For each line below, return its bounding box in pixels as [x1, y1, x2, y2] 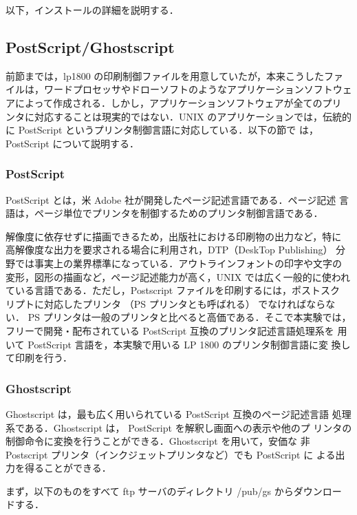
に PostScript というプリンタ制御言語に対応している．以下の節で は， [6, 123, 318, 137]
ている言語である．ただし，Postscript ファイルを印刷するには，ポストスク [6, 283, 340, 297]
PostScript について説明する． [6, 136, 139, 150]
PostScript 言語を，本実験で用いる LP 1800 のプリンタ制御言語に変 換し [28, 337, 351, 351]
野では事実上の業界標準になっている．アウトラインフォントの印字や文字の [6, 255, 342, 270]
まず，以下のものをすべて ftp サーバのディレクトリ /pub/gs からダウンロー [6, 483, 342, 498]
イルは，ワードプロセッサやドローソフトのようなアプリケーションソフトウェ [6, 82, 352, 96]
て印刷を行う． [6, 350, 72, 365]
